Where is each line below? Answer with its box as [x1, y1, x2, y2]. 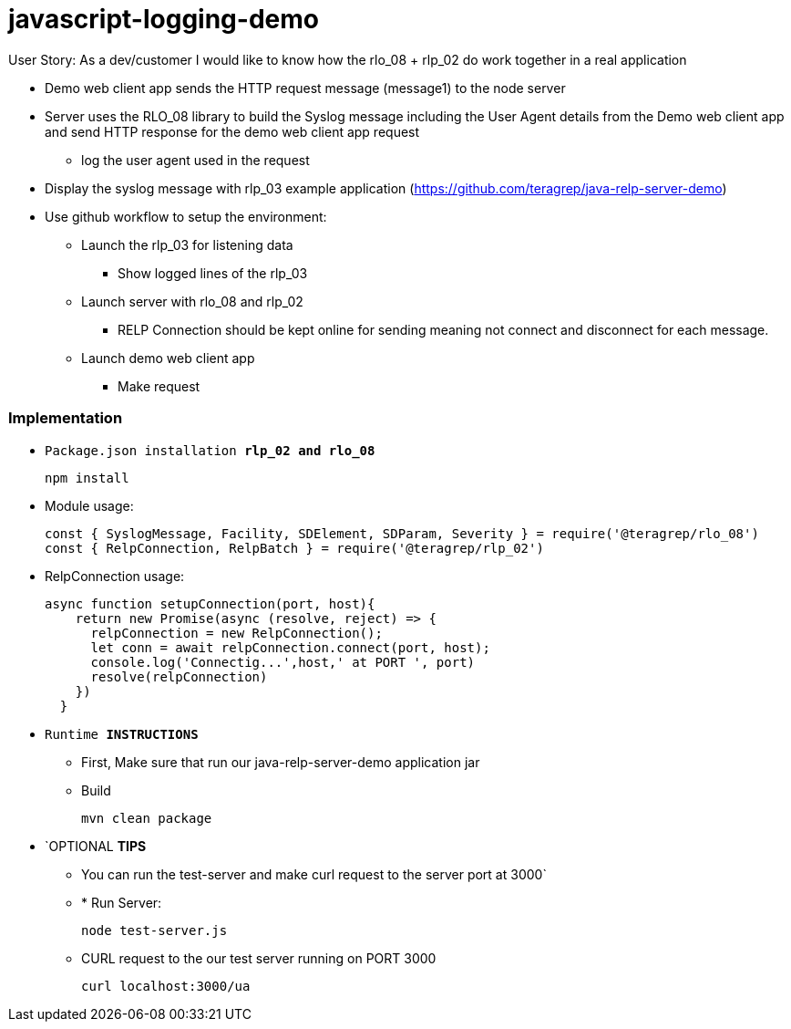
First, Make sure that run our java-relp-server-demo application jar [81, 754, 480, 770]
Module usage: [45, 497, 134, 514]
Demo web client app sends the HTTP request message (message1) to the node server [45, 79, 566, 96]
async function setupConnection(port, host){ [45, 596, 375, 611]
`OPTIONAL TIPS [45, 837, 147, 854]
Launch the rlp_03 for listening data [81, 236, 293, 253]
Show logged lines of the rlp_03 [118, 265, 308, 281]
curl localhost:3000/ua [81, 978, 251, 993]
